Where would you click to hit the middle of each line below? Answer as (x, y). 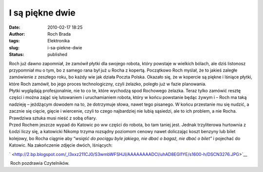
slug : (14, 48)
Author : (17, 34)
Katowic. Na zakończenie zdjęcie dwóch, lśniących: (61, 145)
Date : (15, 27)
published (57, 55)
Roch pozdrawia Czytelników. (40, 163)
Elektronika (59, 41)
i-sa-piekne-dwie (65, 48)
